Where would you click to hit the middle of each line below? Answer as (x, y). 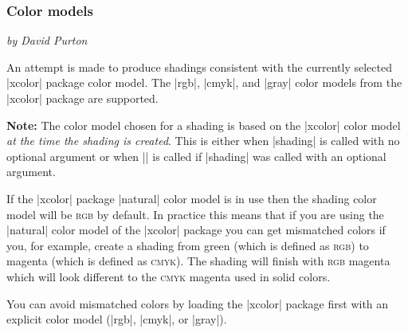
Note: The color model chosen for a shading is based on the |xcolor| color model (204, 125)
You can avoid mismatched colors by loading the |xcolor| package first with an (198, 303)
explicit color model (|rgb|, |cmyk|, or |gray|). (117, 319)
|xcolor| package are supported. (82, 98)
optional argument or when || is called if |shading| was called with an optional (196, 156)
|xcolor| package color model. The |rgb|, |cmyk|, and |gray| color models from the (204, 82)
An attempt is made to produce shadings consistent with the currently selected (199, 67)
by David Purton (47, 40)
